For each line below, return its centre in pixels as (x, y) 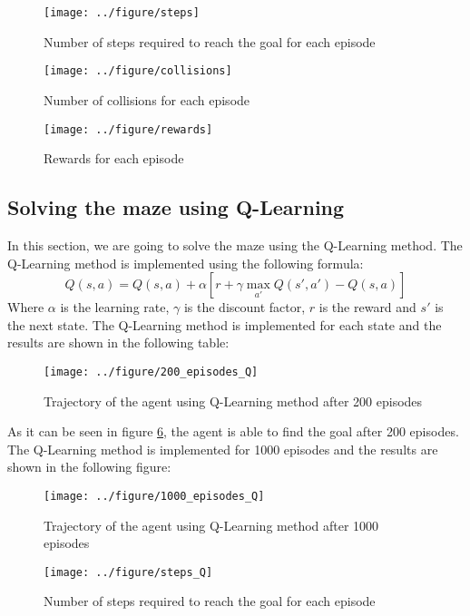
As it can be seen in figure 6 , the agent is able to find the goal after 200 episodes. (233, 431)
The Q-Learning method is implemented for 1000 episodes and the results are (223, 449)
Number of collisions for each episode (147, 99)
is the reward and (367, 307)
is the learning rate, (115, 307)
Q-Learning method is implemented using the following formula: (186, 263)
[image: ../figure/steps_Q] (128, 572)
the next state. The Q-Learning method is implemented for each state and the (225, 324)
